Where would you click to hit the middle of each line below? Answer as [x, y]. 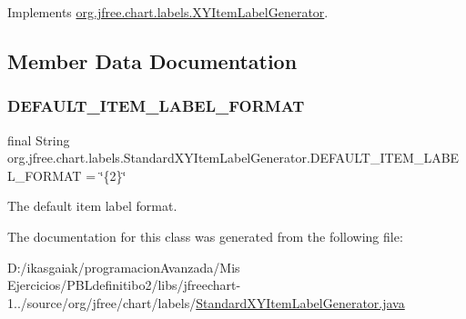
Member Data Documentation [152, 60]
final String [39, 140]
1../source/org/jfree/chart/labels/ [102, 302]
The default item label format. [92, 206]
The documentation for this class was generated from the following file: [205, 236]
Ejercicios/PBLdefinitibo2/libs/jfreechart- [124, 285]
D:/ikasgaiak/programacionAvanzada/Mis [124, 267]
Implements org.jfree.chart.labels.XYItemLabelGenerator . [168, 12]
